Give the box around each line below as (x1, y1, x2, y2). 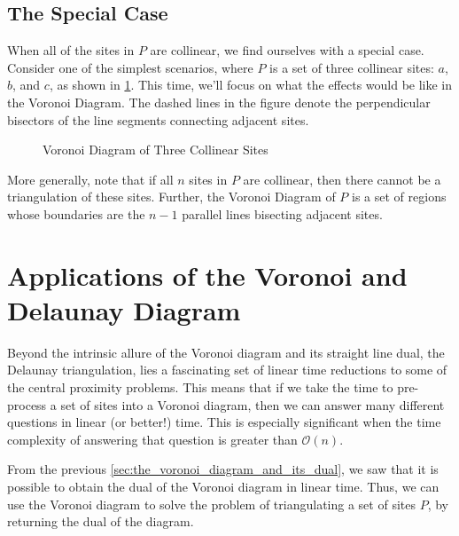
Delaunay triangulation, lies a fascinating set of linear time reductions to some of (7, 360, 447, 379)
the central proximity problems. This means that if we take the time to (7, 378, 393, 397)
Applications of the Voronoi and (7, 256, 408, 293)
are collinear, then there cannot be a (243, 169, 441, 188)
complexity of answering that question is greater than (7, 430, 298, 448)
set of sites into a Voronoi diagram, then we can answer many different (60, 395, 445, 414)
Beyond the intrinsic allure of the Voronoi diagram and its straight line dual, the (7, 343, 445, 361)
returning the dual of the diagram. (7, 512, 194, 531)
